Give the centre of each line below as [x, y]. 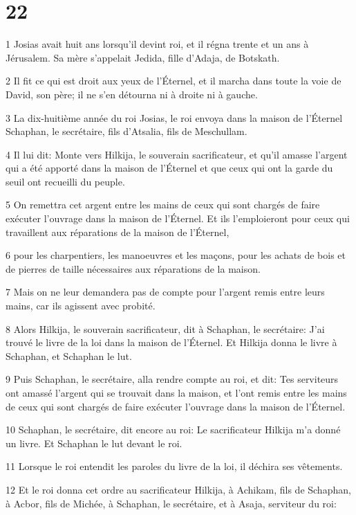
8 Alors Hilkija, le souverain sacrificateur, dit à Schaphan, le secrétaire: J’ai [165, 328]
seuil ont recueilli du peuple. [65, 181]
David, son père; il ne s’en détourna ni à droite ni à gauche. [132, 94]
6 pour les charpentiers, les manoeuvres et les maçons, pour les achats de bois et [176, 255]
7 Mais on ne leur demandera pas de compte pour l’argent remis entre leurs [165, 292]
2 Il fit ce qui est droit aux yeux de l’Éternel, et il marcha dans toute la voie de [174, 81]
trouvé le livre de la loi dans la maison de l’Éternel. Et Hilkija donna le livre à [171, 342]
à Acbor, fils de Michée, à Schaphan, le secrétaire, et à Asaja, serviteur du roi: [171, 503]
